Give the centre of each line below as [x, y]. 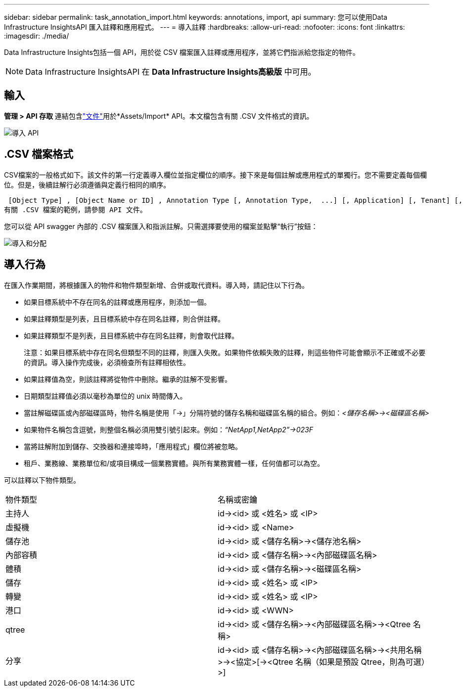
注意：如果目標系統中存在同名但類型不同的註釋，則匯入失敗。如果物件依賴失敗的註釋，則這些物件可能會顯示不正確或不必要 [225, 352]
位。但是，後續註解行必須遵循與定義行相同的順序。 [87, 184]
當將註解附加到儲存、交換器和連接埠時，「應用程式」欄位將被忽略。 [133, 446]
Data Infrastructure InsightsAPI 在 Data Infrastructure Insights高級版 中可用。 [171, 72]
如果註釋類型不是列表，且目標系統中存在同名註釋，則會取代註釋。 [131, 335]
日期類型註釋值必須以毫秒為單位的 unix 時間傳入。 [105, 396]
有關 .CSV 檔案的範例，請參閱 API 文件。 [75, 209]
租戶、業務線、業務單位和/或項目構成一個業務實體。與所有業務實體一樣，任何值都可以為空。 [174, 463]
